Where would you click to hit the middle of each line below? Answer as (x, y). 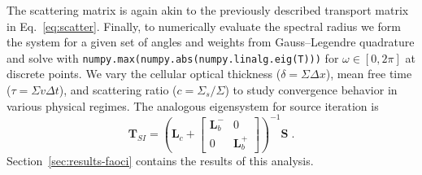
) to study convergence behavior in (311, 90)
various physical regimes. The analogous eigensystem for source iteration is (193, 105)
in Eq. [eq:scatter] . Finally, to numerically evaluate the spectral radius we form (204, 26)
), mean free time (369, 74)
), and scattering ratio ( (118, 90)
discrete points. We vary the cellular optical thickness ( (144, 74)
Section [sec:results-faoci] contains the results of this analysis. (160, 160)
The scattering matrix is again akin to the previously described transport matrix (208, 10)
